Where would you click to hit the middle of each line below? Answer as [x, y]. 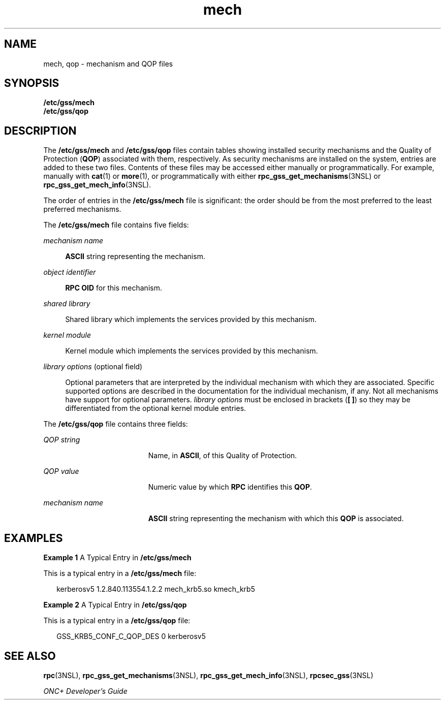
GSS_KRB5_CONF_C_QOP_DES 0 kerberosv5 [131, 636]
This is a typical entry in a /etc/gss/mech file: [120, 573]
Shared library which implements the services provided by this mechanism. [191, 319]
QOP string [62, 440]
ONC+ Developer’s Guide [85, 691]
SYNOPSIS [32, 83]
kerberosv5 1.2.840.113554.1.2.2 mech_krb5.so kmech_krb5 [156, 589]
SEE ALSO [30, 656]
